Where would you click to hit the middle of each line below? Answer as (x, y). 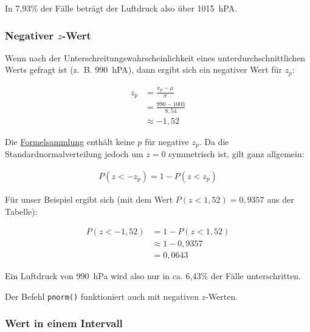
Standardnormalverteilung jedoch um (74, 154)
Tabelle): (21, 211)
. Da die (214, 141)
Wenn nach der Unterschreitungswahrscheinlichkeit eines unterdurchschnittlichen (155, 57)
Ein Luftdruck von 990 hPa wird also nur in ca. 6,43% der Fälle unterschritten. (153, 276)
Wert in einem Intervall (64, 323)
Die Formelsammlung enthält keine (70, 141)
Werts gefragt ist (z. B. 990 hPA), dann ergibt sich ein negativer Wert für (143, 69)
